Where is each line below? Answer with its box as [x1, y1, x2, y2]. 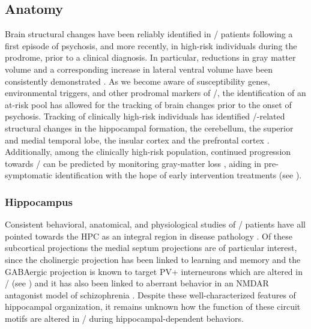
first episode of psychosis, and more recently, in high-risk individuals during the [5, 39, 297, 52]
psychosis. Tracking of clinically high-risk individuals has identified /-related [5, 110, 285, 122]
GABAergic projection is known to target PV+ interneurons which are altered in [5, 265, 303, 277]
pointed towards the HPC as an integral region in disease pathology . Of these [5, 229, 293, 242]
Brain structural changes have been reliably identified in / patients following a [5, 28, 293, 40]
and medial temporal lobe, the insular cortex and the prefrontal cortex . [5, 133, 270, 146]
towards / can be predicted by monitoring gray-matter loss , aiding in [5, 157, 262, 169]
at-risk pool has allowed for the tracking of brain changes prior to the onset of [5, 98, 292, 110]
